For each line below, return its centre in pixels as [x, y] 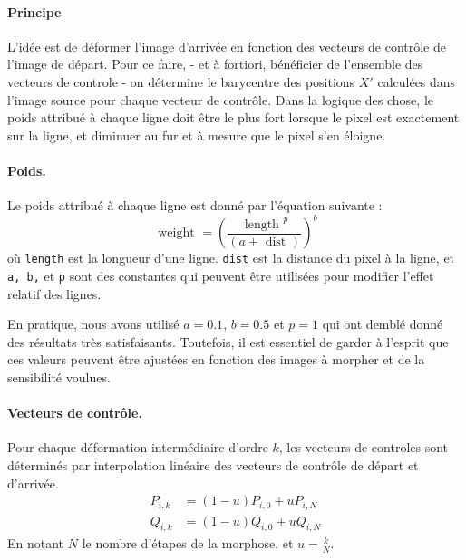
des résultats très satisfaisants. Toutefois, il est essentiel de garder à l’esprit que [228, 341]
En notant [36, 543]
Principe [34, 11]
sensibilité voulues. [59, 377]
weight [176, 233]
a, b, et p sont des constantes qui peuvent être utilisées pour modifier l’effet [221, 275]
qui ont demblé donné [383, 324]
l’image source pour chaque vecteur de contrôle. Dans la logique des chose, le [220, 99]
